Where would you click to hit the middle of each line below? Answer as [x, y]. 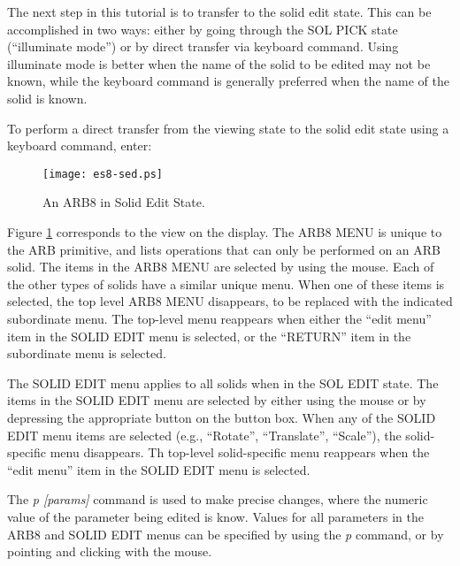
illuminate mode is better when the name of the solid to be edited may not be [219, 63]
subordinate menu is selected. [87, 353]
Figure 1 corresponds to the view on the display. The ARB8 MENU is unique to [225, 232]
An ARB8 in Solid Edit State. [124, 202]
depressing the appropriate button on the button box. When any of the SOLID [222, 417]
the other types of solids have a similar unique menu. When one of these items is [226, 283]
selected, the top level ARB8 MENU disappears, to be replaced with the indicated [230, 301]
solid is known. [47, 98]
